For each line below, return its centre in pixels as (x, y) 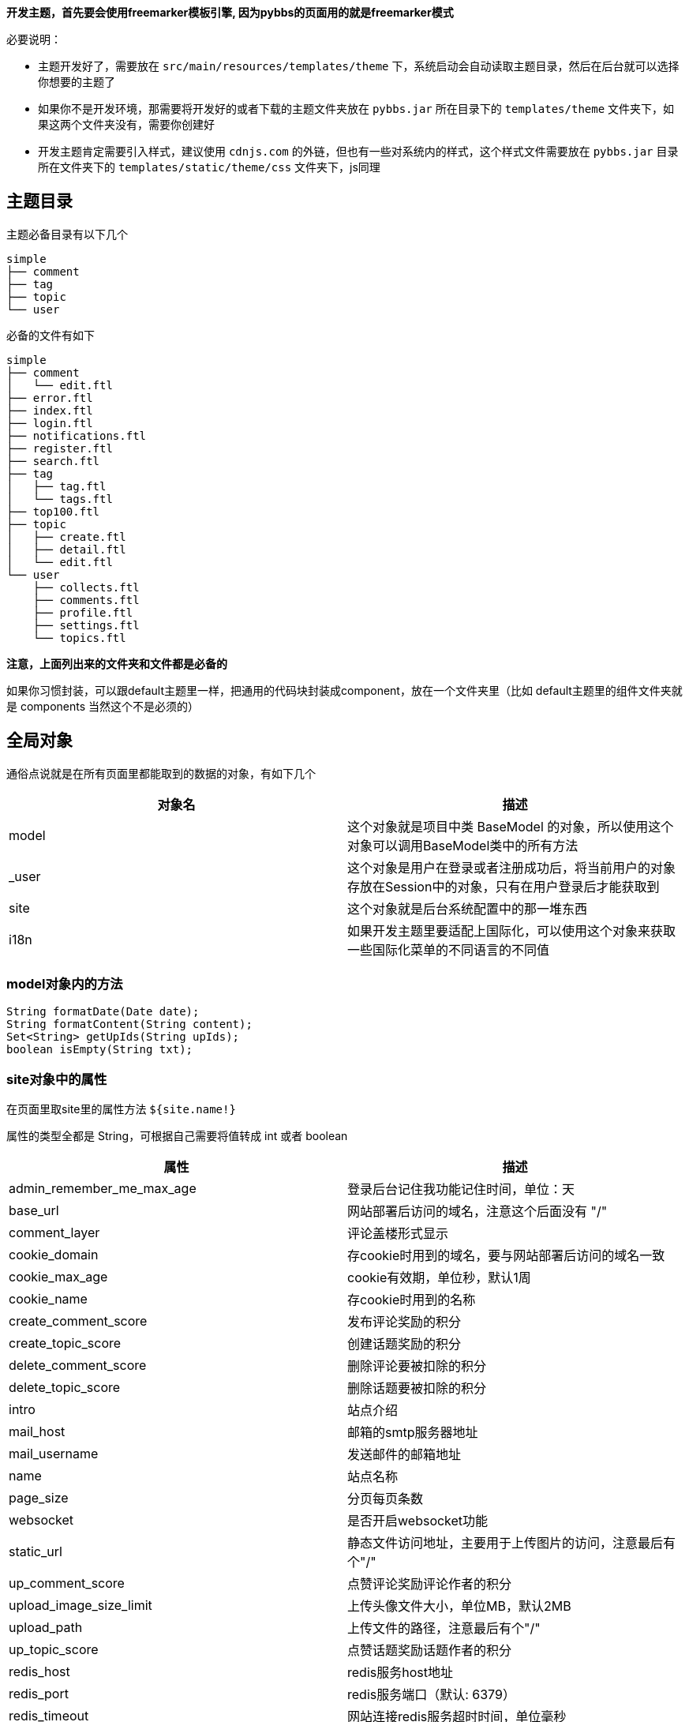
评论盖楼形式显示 (398, 1234)
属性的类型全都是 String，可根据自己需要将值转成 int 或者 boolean (177, 1136)
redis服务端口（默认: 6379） (431, 1695)
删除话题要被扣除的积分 (417, 1388)
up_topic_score (54, 1650)
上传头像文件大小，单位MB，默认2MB (459, 1606)
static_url (36, 1552)
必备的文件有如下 (51, 335)
